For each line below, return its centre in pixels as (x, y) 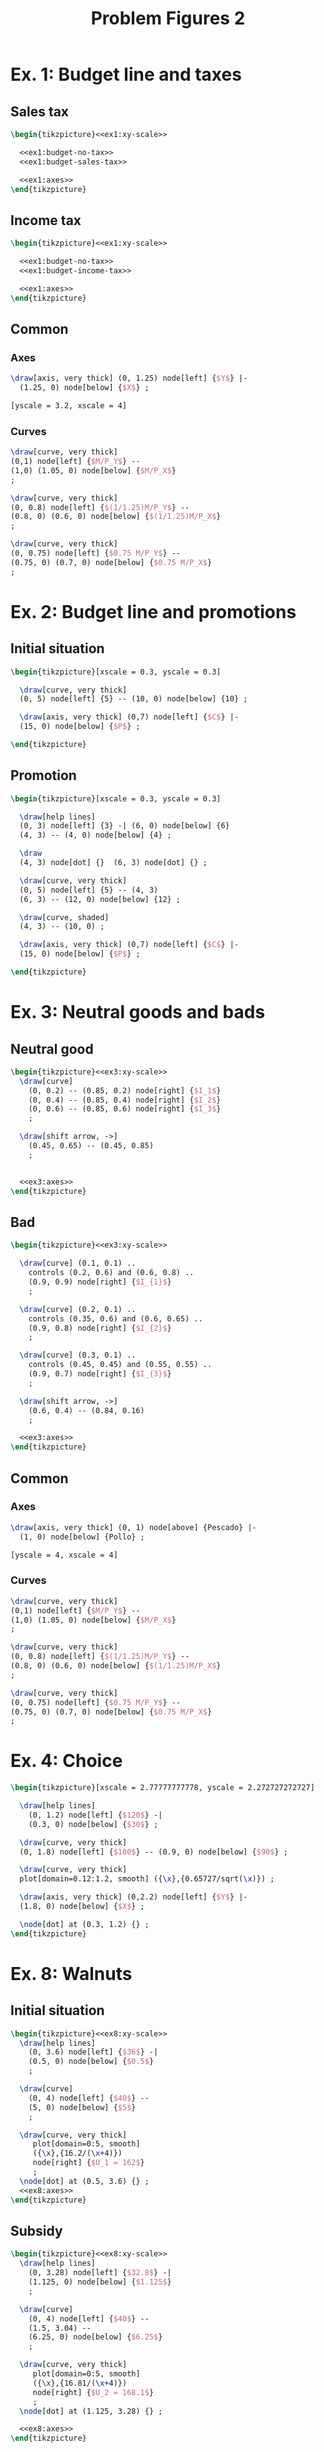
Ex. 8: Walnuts (71, 1973)
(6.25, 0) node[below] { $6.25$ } (95, 2337)
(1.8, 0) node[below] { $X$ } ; (82, 1907)
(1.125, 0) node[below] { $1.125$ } (100, 2282)
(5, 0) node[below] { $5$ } (82, 2107)
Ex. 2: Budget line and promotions (153, 611)
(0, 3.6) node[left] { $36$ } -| (93, 2052)
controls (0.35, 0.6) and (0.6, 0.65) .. (115, 1318)
